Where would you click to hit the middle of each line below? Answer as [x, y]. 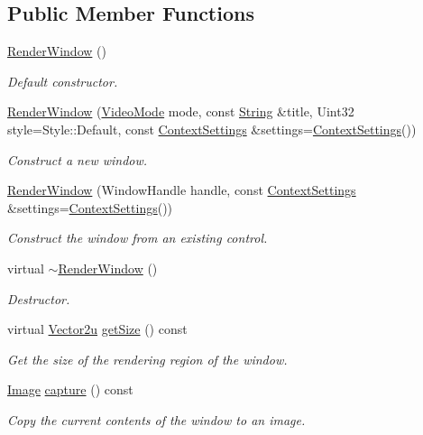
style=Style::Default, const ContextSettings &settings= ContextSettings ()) [212, 129]
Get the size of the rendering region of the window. [147, 359]
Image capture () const [70, 389]
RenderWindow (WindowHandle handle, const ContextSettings [182, 190]
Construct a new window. [78, 159]
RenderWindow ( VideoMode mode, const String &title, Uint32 [181, 111]
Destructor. [39, 298]
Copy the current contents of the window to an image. [156, 419]
